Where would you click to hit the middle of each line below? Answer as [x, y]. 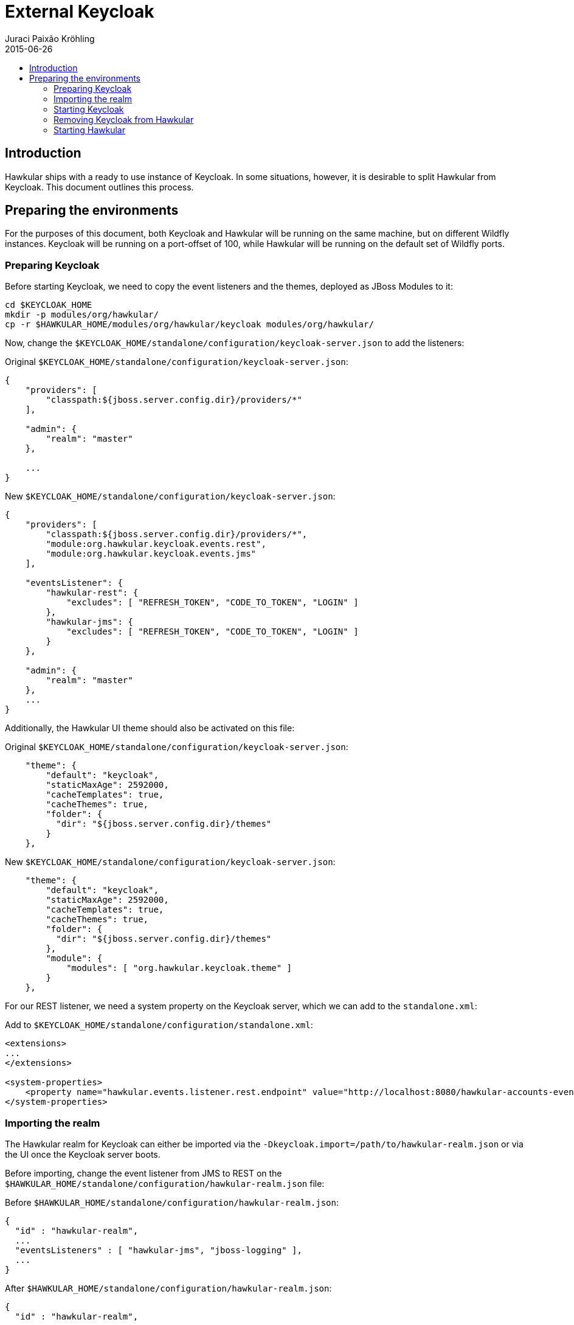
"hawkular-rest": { [92, 593]
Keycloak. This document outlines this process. [99, 187]
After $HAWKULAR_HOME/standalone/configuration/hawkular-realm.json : [168, 1288]
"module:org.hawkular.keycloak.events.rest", [156, 544]
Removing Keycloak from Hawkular [124, 119]
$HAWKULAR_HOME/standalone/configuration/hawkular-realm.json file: [165, 1183]
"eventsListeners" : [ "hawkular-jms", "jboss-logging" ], [158, 1250]
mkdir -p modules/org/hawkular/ [82, 315]
